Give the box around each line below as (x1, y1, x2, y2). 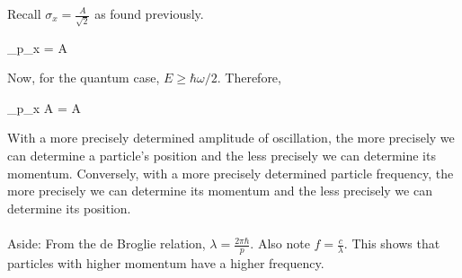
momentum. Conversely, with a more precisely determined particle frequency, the (7, 163, 454, 182)
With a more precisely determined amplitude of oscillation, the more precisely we (7, 128, 455, 147)
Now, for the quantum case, (7, 68, 160, 87)
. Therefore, (217, 68, 281, 87)
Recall (7, 4, 41, 22)
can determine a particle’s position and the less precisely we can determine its (7, 146, 436, 165)
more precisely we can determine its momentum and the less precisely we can (7, 181, 432, 200)
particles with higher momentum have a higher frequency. (7, 253, 324, 272)
